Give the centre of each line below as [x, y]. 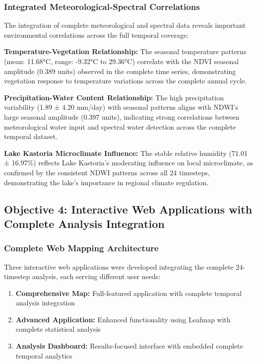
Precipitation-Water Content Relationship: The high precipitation [114, 97]
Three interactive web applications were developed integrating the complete [119, 266]
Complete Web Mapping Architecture [81, 248]
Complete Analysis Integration [84, 223]
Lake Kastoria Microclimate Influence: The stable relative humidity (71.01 [126, 153]
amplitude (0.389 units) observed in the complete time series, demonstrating [120, 71]
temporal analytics [44, 355]
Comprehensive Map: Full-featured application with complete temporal [129, 293]
